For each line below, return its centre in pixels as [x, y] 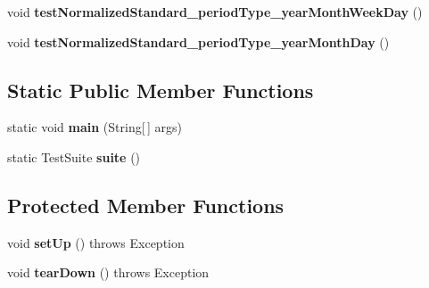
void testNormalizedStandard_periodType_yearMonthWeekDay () [215, 12]
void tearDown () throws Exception [108, 272]
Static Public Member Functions [161, 90]
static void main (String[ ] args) [95, 127]
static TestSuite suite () [74, 156]
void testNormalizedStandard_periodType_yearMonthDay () [198, 41]
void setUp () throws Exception [96, 242]
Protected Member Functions [146, 205]
